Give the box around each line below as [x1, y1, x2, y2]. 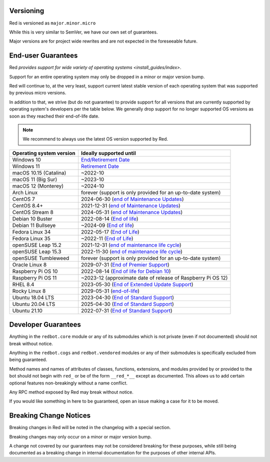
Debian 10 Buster [12, 215, 52, 222]
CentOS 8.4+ [12, 202, 43, 209]
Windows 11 [12, 162, 40, 169]
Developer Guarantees [9, 320, 81, 329]
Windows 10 [12, 156, 41, 163]
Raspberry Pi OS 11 [12, 274, 57, 281]
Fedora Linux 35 [12, 235, 51, 242]
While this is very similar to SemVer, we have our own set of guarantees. [9, 29, 158, 35]
